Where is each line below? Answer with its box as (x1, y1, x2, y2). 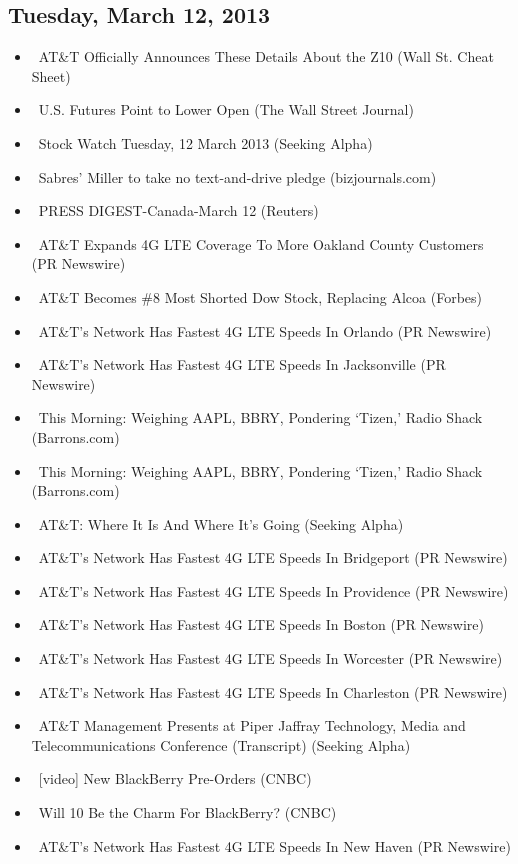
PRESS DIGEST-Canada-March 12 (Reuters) (38, 200, 319, 221)
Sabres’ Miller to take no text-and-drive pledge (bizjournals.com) (38, 166, 437, 187)
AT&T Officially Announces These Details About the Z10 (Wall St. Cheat (38, 46, 494, 67)
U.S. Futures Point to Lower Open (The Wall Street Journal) (38, 99, 414, 120)
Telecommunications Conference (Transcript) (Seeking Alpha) (31, 734, 411, 755)
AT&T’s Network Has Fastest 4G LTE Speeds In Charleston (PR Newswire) (38, 681, 508, 702)
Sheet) (31, 65, 71, 86)
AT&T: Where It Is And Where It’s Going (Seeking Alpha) (38, 513, 404, 534)
